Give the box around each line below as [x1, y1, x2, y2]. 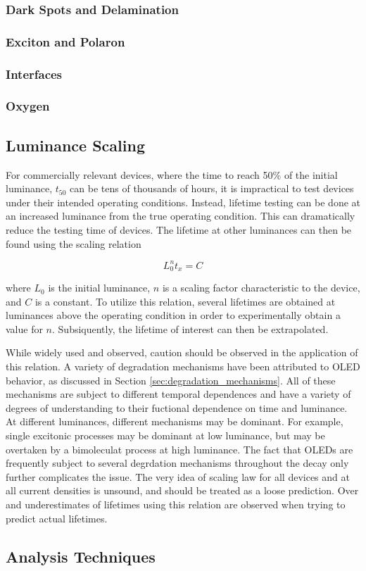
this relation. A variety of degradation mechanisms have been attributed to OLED [6, 359, 360, 374]
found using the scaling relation [6, 236, 141, 251]
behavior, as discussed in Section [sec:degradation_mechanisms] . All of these [6, 372, 336, 387]
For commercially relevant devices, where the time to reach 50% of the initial [6, 167, 338, 182]
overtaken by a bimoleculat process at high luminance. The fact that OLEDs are [6, 441, 353, 456]
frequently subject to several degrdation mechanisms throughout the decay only [6, 456, 349, 470]
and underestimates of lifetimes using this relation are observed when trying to [6, 497, 346, 511]
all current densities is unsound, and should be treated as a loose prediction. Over [6, 483, 359, 498]
